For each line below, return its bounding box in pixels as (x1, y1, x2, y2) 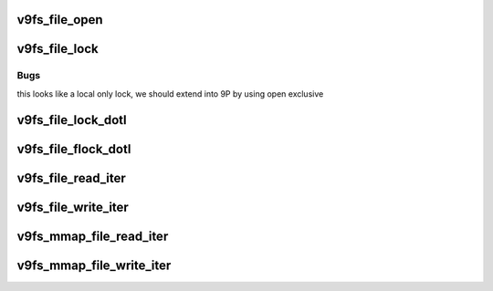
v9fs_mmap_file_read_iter (16, 228, 169, 244)
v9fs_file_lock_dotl (16, 112, 127, 128)
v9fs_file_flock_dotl (16, 141, 131, 157)
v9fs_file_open (16, 12, 104, 27)
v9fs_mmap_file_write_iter (16, 257, 172, 273)
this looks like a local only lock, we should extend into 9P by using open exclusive (16, 88, 324, 99)
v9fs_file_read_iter (16, 170, 127, 186)
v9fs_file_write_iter (16, 199, 130, 214)
